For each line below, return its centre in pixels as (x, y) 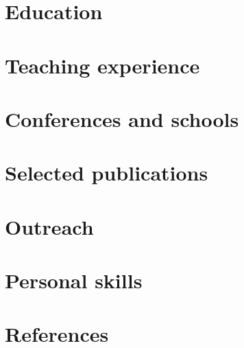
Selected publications (107, 173)
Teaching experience (102, 65)
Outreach (49, 226)
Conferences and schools (122, 118)
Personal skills (74, 280)
